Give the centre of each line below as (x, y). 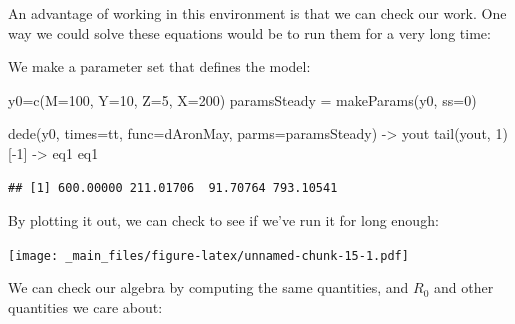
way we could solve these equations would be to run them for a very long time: (249, 32)
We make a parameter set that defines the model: (159, 66)
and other (464, 287)
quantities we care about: (85, 307)
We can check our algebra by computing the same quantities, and (208, 287)
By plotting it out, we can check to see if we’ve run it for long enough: (223, 220)
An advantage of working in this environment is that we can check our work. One (257, 13)
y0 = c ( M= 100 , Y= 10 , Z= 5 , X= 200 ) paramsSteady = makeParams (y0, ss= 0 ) (242, 99)
